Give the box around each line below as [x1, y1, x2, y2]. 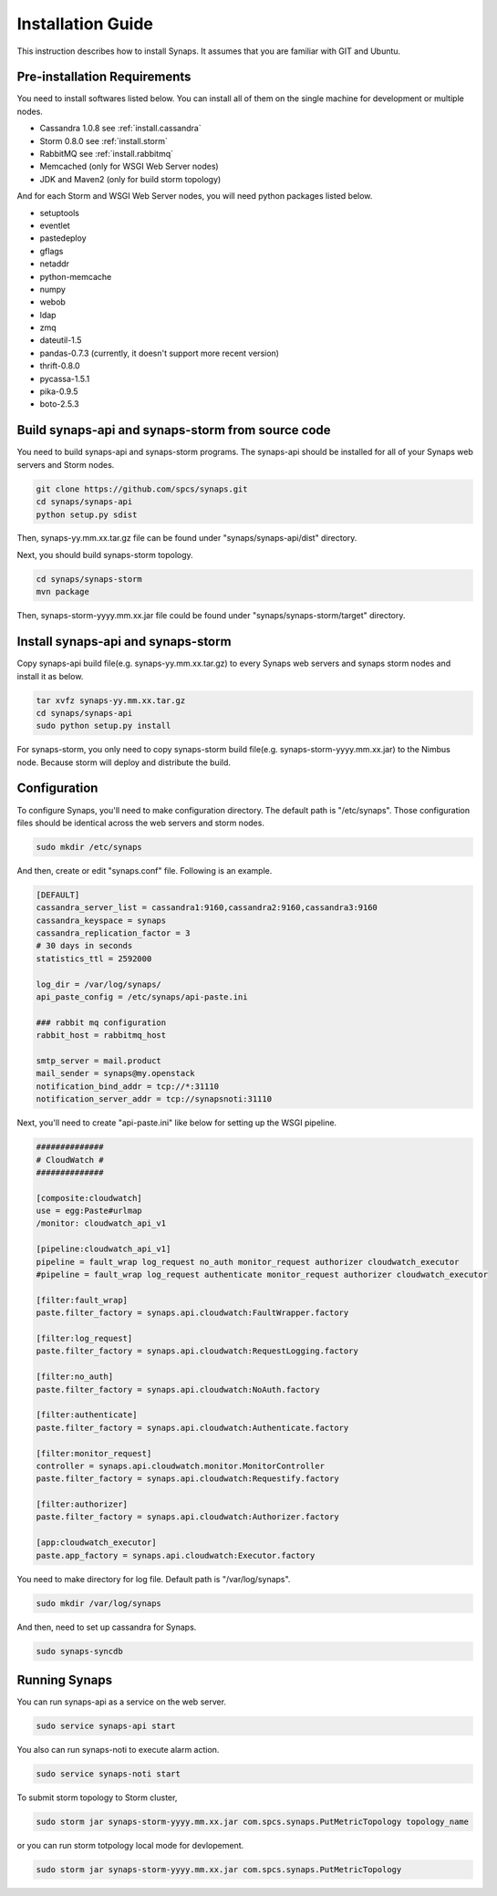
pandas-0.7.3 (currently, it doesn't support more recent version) [39, 347, 280, 358]
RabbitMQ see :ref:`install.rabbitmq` [39, 149, 173, 160]
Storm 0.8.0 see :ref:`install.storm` [39, 135, 168, 146]
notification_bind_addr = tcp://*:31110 [36, 1081, 219, 1092]
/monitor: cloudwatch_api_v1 [36, 1218, 167, 1228]
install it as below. [16, 670, 84, 681]
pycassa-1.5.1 [39, 373, 90, 384]
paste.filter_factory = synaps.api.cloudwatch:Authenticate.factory [36, 1423, 349, 1433]
